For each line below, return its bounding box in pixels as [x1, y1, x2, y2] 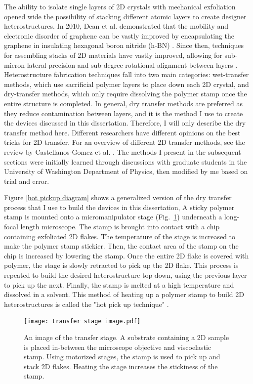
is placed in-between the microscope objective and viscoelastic [24, 341, 211, 352]
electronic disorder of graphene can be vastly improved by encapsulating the [4, 30, 234, 41]
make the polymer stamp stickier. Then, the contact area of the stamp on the [4, 241, 239, 251]
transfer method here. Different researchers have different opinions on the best [4, 127, 241, 137]
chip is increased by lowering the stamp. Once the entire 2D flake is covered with [4, 250, 249, 260]
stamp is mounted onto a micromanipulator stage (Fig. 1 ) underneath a [4, 212, 222, 222]
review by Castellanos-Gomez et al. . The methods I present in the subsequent [4, 146, 241, 157]
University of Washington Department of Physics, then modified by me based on [4, 166, 248, 176]
